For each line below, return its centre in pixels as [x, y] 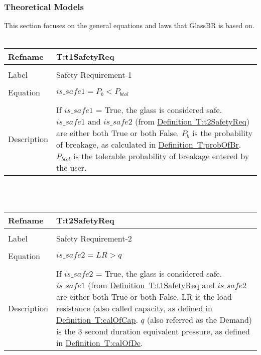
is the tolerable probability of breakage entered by [161, 156]
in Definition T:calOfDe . [99, 342]
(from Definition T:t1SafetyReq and [151, 285]
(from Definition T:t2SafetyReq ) [192, 122]
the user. [71, 168]
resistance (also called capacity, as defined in [134, 308]
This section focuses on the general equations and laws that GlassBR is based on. [129, 25]
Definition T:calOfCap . [97, 319]
